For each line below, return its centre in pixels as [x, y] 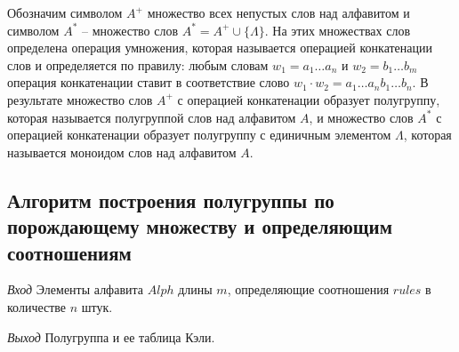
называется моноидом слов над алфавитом [122, 152]
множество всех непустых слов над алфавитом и [278, 12]
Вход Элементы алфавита [76, 289]
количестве [37, 306]
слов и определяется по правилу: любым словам [138, 64]
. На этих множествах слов [338, 30]
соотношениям [69, 252]
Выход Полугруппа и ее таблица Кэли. [111, 336]
